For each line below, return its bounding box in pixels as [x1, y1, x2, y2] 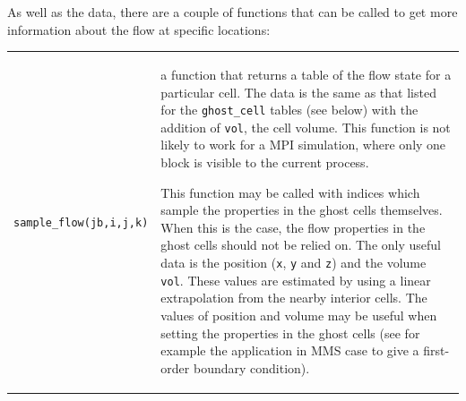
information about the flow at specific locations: [7, 20, 271, 38]
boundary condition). [193, 358, 310, 377]
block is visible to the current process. [160, 153, 369, 172]
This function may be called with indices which [160, 183, 420, 201]
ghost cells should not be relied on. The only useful [160, 235, 441, 254]
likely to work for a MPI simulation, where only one [160, 135, 446, 154]
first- [423, 341, 450, 360]
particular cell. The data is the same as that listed [160, 82, 436, 101]
